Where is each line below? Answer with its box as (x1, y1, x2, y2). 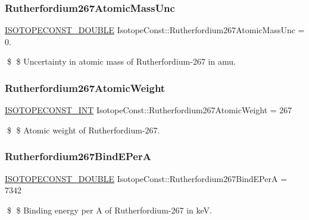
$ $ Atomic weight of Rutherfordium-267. (7, 123, 160, 136)
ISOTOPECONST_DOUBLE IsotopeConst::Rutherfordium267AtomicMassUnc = (5, 24, 305, 36)
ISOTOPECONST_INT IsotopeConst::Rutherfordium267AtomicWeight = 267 (5, 104, 292, 116)
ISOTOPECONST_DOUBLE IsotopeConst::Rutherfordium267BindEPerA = (5, 172, 288, 184)
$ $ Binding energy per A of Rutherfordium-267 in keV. (7, 203, 212, 216)
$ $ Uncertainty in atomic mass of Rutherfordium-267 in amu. (7, 55, 236, 68)
